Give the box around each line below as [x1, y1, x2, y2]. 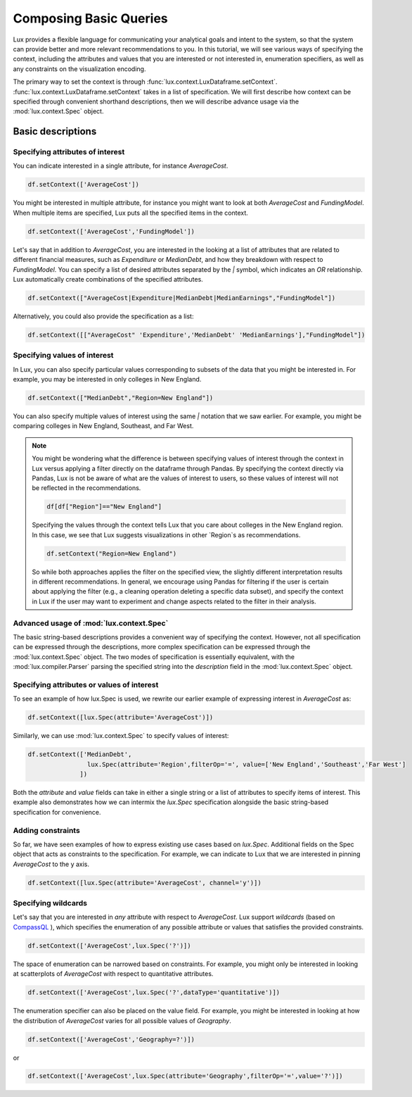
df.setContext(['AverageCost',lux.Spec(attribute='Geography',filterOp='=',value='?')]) [27, 1072, 344, 1080]
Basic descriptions [13, 125, 97, 137]
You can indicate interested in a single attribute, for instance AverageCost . [13, 162, 228, 170]
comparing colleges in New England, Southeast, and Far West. [13, 422, 194, 430]
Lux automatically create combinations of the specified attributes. [13, 275, 203, 283]
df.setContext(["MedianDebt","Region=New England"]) [27, 394, 214, 401]
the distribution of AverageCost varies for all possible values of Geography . [13, 1016, 231, 1024]
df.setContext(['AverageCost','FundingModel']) [27, 227, 195, 235]
